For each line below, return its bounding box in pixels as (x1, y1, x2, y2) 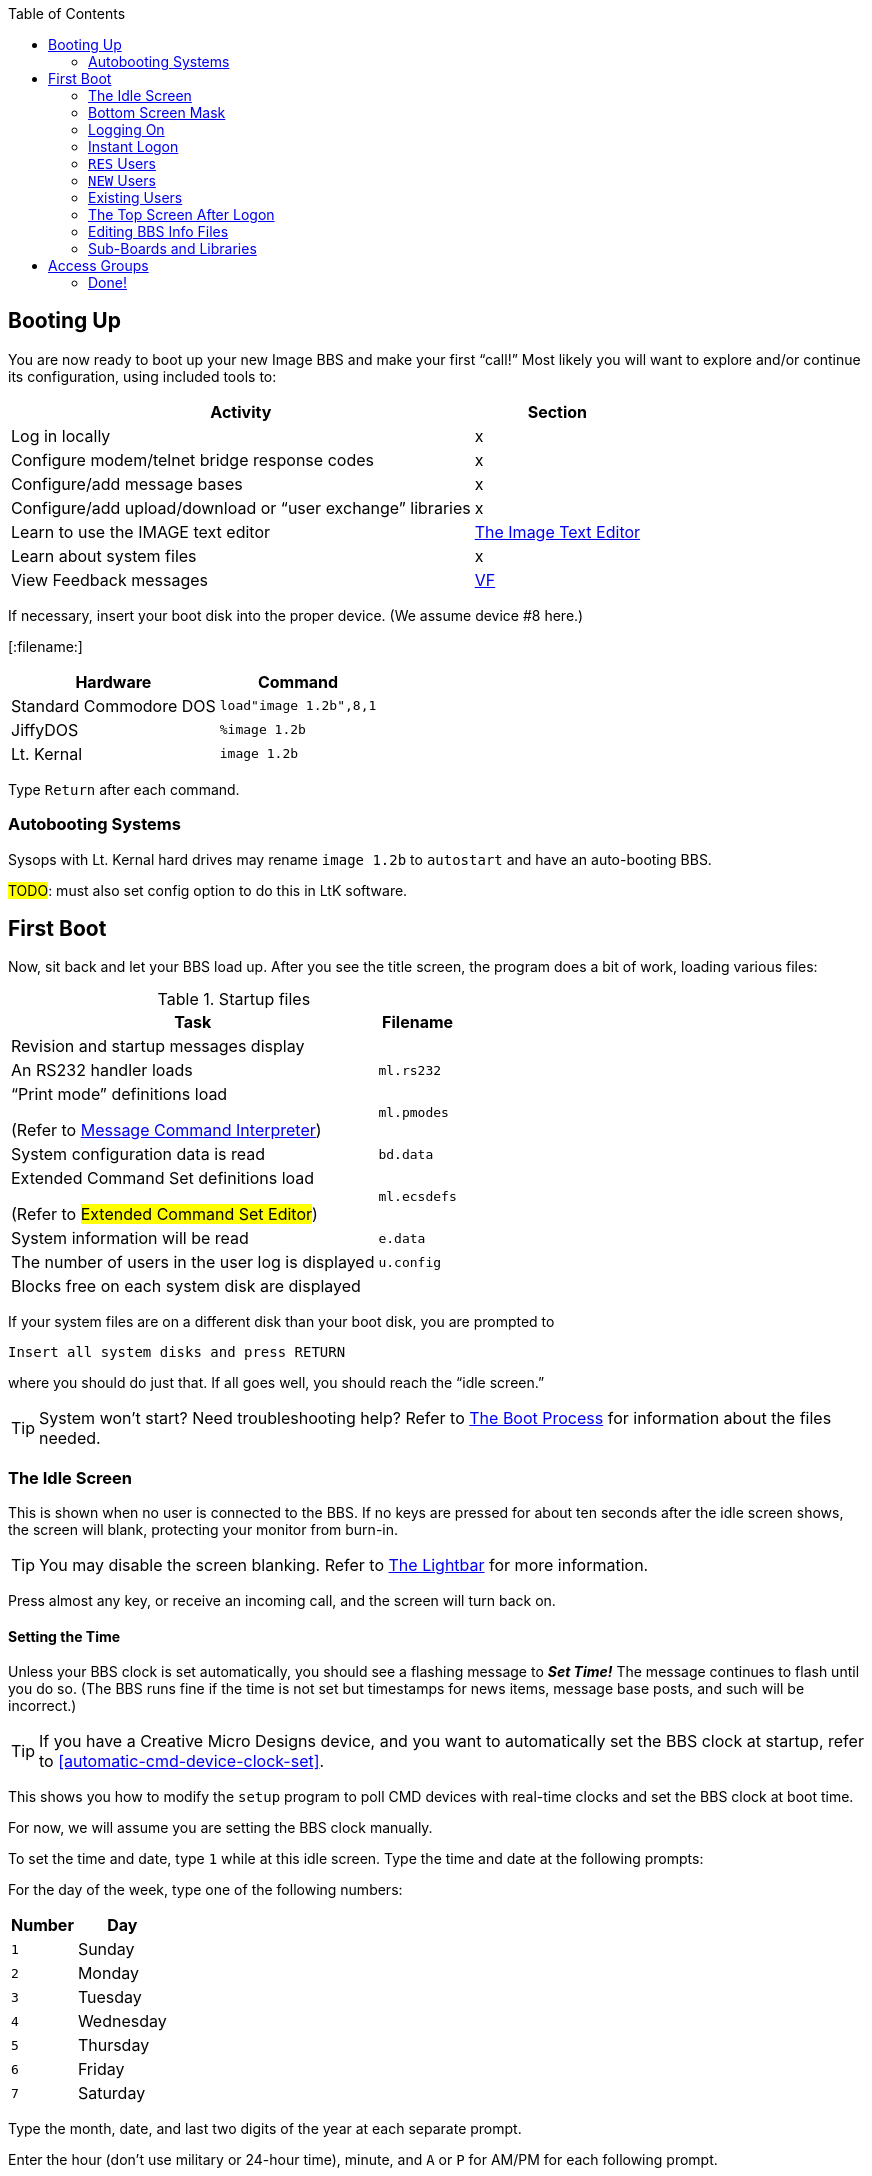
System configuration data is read (11, 1144, 265, 1165)
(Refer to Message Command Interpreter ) (11, 1120, 322, 1141)
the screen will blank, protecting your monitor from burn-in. (8, 1521, 399, 1539)
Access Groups (48, 257, 149, 274)
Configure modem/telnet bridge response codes (11, 449, 374, 470)
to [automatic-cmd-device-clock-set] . (39, 1751, 325, 1772)
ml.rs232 (378, 1062, 442, 1078)
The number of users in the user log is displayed (11, 1252, 375, 1273)
